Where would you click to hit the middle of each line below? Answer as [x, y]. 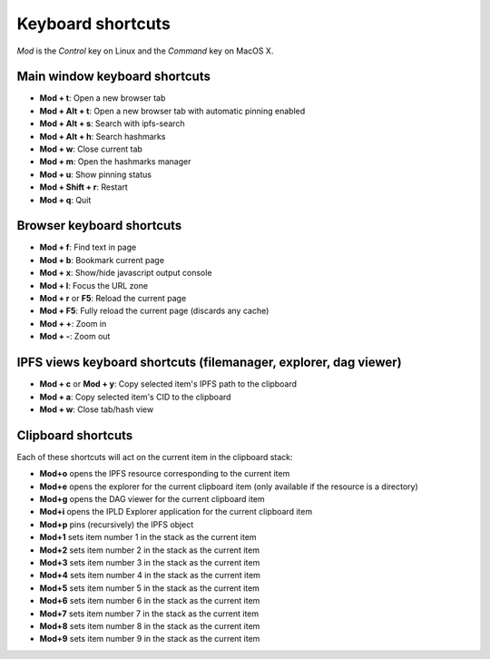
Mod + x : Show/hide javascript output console [126, 273]
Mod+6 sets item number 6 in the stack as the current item [150, 601]
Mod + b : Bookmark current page [102, 260]
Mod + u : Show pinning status [95, 174]
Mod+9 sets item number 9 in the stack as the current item [150, 639]
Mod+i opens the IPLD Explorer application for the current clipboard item [176, 512]
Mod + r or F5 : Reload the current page [113, 299]
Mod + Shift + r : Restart [84, 187]
